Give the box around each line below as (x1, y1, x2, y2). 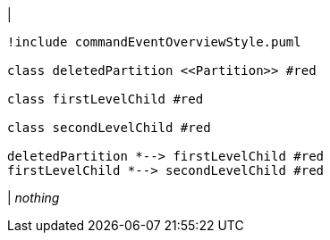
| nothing (7, 190, 60, 205)
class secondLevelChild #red (7, 120, 211, 135)
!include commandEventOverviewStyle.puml (7, 35, 301, 49)
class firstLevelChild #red (7, 92, 204, 106)
